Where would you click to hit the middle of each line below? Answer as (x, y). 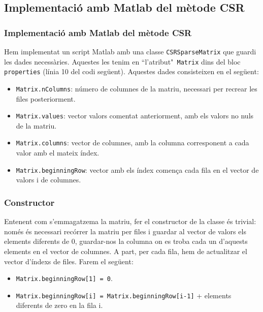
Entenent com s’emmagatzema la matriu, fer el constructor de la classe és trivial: (130, 221)
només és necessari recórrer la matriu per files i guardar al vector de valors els (125, 231)
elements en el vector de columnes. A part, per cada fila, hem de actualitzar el (126, 251)
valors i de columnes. (48, 180)
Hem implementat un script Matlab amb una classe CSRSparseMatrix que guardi (130, 51)
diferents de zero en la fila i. (59, 305)
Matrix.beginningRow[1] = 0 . (64, 278)
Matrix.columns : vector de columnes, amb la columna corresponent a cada (133, 143)
